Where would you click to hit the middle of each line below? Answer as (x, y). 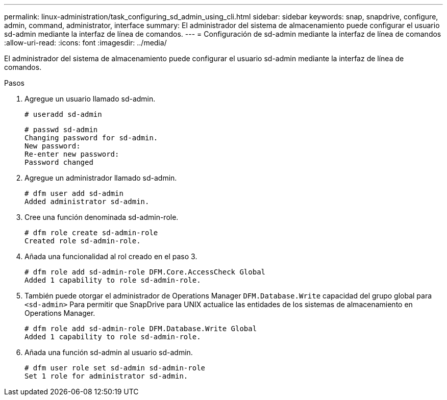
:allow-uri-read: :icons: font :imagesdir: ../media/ (85, 43)
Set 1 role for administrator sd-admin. (106, 376)
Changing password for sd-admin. (91, 138)
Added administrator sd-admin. (87, 202)
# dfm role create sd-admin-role (91, 233)
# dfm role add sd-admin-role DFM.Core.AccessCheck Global (145, 272)
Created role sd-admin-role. (83, 241)
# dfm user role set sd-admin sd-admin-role (115, 368)
